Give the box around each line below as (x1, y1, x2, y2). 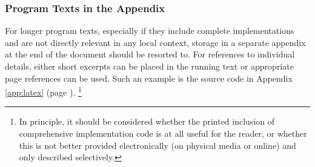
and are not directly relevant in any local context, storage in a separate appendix (5, 36, 306, 48)
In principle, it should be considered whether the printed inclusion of (19, 115, 275, 128)
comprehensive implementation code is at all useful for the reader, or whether (19, 127, 307, 140)
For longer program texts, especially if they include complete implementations (5, 24, 294, 37)
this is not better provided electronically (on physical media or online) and (19, 139, 296, 151)
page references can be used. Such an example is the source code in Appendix (5, 71, 293, 84)
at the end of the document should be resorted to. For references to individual (5, 48, 295, 61)
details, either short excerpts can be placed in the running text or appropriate (5, 60, 294, 72)
